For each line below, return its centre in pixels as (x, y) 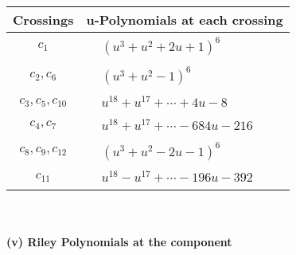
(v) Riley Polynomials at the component (119, 241)
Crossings (43, 20)
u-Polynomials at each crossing (185, 20)
